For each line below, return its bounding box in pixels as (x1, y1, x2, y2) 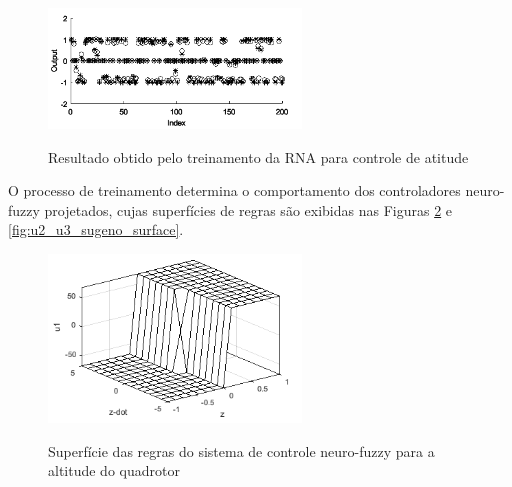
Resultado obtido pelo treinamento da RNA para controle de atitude (48, 146, 469, 167)
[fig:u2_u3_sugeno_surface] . (8, 219, 184, 240)
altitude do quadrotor (48, 460, 180, 481)
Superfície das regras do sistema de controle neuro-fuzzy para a (48, 440, 435, 461)
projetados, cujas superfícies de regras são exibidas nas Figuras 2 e (44, 199, 453, 220)
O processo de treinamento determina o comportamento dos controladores (8, 180, 461, 201)
